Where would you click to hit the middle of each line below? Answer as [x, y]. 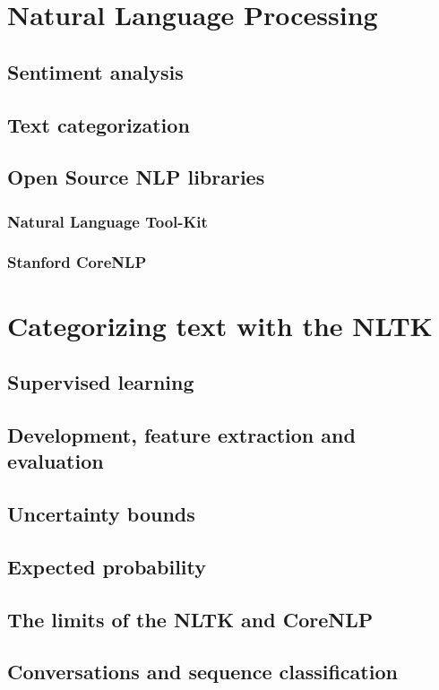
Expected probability [107, 566]
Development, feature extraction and [181, 434]
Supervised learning [101, 382]
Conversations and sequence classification [202, 672]
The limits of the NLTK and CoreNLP [190, 619]
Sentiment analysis [95, 71]
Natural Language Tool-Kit [108, 221]
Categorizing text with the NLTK [220, 325]
